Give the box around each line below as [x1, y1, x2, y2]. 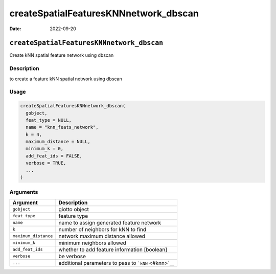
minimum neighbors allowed [58, 239, 126, 246]
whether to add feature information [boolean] [58, 246, 168, 253]
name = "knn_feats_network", [26, 124, 99, 130]
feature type [58, 212, 88, 219]
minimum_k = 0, [26, 146, 64, 152]
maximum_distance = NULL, [26, 139, 90, 145]
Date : [9, 26, 21, 32]
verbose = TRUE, [26, 160, 66, 166]
